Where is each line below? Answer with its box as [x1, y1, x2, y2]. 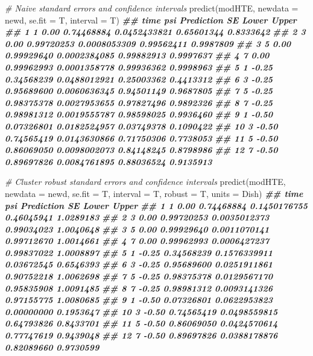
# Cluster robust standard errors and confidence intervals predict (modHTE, [5, 175, 286, 188]
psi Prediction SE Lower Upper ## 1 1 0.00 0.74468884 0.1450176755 [5, 199, 308, 211]
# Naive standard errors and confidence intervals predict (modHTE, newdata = [5, 2, 299, 14]
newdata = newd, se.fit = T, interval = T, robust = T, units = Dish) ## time [5, 187, 303, 199]
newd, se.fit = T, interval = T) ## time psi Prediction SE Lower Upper [5, 13, 297, 26]
